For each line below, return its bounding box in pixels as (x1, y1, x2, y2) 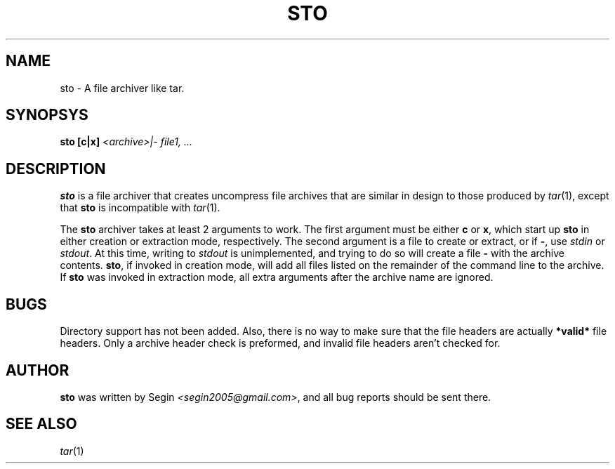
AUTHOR (6, 361, 70, 379)
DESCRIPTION (6, 159, 106, 178)
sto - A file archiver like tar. (60, 81, 185, 94)
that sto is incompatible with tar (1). (60, 202, 220, 214)
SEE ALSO (6, 415, 77, 433)
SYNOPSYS (6, 106, 88, 124)
